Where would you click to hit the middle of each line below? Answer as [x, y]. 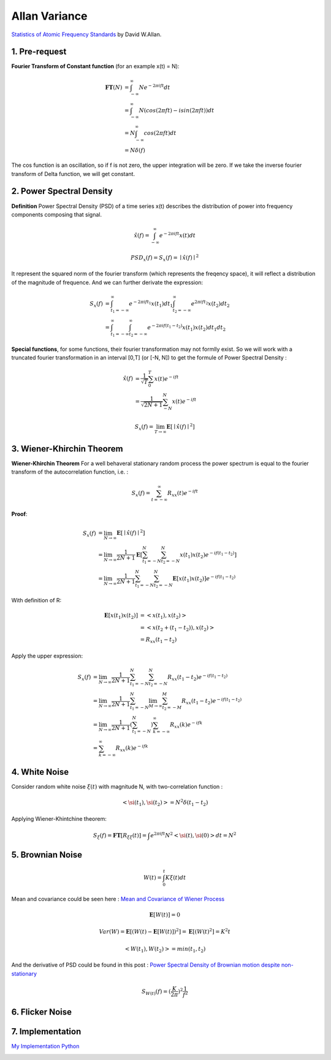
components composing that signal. [57, 214]
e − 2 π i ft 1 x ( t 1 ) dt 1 [151, 304]
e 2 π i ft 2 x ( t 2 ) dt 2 [210, 304]
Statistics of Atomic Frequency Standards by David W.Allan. [86, 34]
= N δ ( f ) [135, 151]
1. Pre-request [39, 52]
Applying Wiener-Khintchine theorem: [59, 818]
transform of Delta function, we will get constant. [73, 174]
